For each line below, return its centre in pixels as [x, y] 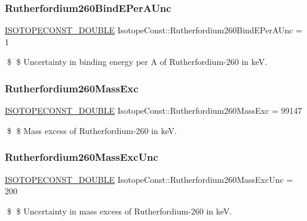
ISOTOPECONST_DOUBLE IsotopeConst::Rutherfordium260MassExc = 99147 [153, 110]
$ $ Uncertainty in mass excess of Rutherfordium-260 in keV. [119, 211]
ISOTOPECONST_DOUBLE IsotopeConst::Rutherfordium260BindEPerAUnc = [154, 30]
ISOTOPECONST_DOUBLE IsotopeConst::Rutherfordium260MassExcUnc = [149, 179]
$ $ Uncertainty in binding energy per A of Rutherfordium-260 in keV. [137, 62]
